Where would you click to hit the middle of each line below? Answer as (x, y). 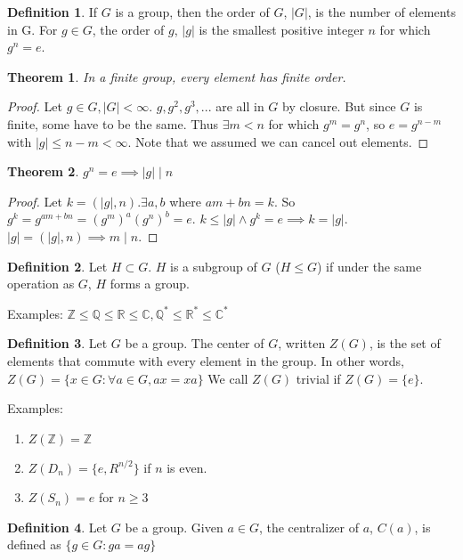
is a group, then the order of (192, 12)
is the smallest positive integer (281, 29)
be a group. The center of (195, 343)
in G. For (32, 29)
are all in (240, 106)
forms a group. (150, 284)
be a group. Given (174, 527)
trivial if (318, 378)
